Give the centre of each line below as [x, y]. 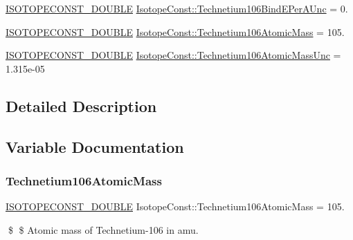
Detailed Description [81, 105]
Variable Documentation [95, 146]
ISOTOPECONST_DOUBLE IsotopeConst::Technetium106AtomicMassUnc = [173, 55]
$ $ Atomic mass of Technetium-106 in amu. [103, 229]
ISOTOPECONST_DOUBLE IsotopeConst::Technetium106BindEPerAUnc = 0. [177, 8]
